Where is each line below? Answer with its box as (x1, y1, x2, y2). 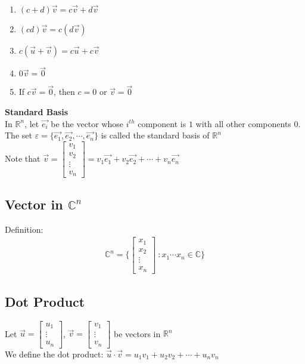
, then (54, 85, 75, 98)
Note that (5, 152, 41, 165)
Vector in (5, 195, 63, 213)
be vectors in (114, 327, 161, 340)
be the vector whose (51, 117, 124, 129)
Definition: (5, 223, 43, 235)
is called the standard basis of (101, 129, 210, 141)
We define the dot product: (5, 347, 104, 360)
